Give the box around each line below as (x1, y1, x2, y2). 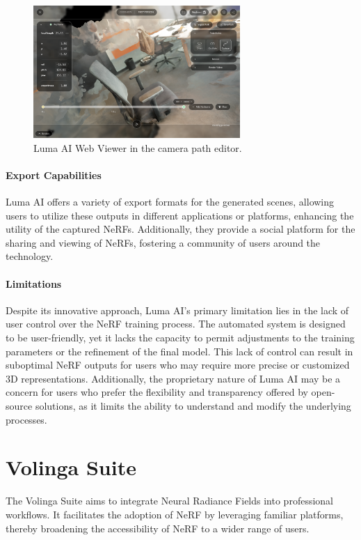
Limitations (6, 276, 62, 291)
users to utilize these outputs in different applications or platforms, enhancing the (6, 208, 354, 222)
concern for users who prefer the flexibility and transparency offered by (6, 385, 308, 399)
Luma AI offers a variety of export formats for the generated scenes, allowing (6, 194, 335, 209)
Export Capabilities (6, 167, 102, 182)
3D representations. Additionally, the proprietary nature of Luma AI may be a (6, 371, 341, 385)
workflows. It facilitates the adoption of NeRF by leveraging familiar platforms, (6, 507, 344, 521)
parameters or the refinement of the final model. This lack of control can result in (6, 344, 353, 358)
